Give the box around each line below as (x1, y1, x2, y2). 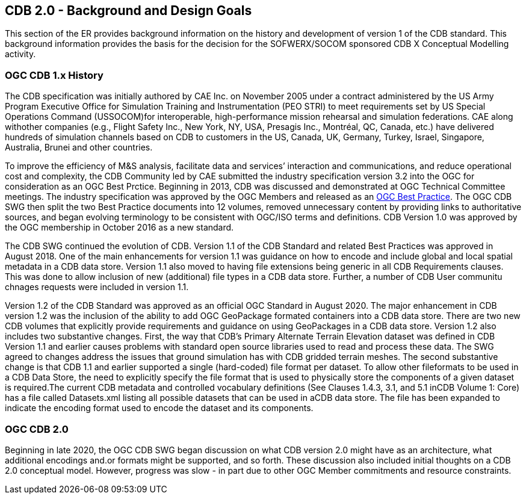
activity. (5, 49, 36, 60)
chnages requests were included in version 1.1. (5, 282, 189, 293)
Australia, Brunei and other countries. (5, 142, 153, 153)
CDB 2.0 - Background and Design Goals (5, 3, 252, 18)
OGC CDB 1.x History (5, 69, 104, 81)
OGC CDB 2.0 (5, 423, 69, 435)
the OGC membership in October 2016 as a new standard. (5, 222, 234, 233)
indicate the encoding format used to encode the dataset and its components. (5, 403, 314, 414)
